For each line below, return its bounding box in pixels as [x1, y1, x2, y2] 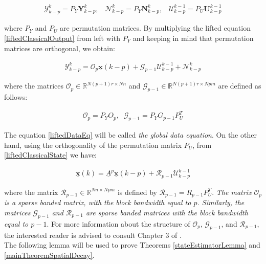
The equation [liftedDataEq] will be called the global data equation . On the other [4, 129, 257, 140]
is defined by [117, 186, 157, 197]
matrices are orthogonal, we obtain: [4, 42, 115, 53]
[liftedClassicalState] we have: [4, 149, 97, 160]
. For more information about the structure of [47, 218, 190, 229]
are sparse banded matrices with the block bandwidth [86, 207, 248, 217]
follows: [4, 92, 28, 102]
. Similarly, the [197, 197, 245, 208]
